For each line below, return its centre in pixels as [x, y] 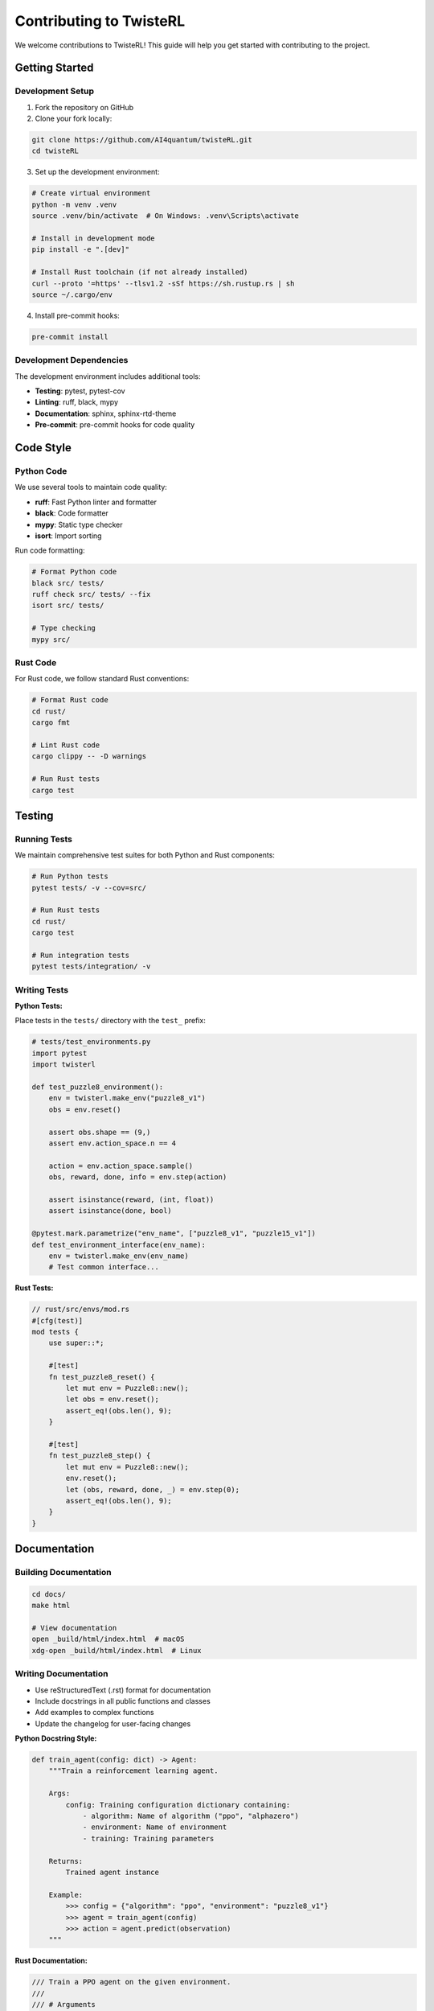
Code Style [43, 448]
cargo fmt [51, 723]
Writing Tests [41, 989]
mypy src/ [51, 639]
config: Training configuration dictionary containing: [178, 1805]
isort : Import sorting [68, 536]
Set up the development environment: [97, 172]
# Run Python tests [70, 876]
